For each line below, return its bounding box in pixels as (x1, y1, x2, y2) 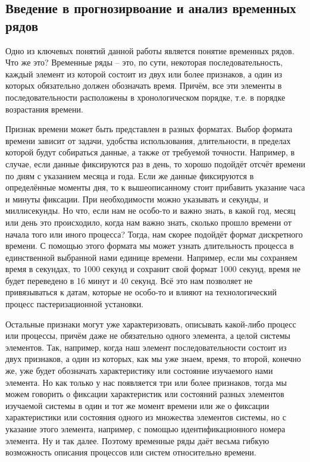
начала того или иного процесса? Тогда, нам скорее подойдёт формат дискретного (5, 227, 303, 240)
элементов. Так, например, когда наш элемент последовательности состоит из (5, 341, 287, 353)
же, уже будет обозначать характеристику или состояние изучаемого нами (5, 364, 273, 377)
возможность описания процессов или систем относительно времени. (5, 446, 256, 458)
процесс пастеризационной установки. (5, 298, 144, 310)
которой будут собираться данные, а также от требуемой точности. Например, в (5, 146, 295, 158)
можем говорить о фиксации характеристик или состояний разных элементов (5, 388, 284, 400)
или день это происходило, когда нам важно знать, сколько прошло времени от (5, 216, 292, 228)
